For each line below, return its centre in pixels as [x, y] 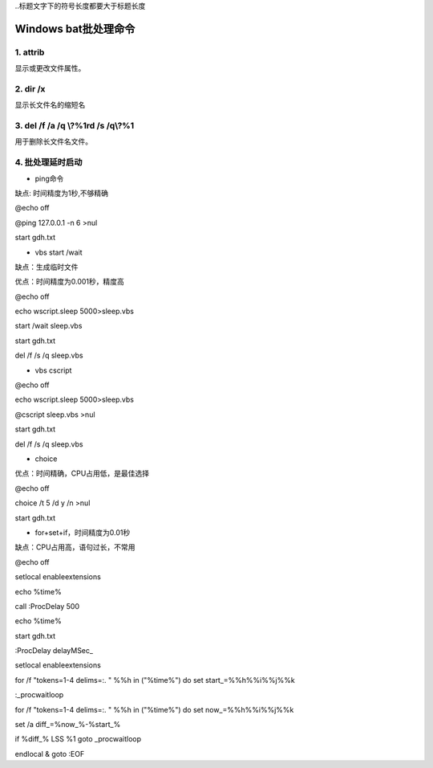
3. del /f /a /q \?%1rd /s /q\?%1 [75, 126]
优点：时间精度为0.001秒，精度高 [69, 282]
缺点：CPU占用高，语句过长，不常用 [75, 547]
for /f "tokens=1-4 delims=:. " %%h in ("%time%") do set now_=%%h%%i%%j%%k [154, 709]
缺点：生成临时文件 [47, 267]
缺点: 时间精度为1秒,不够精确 [61, 193]
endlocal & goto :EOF [50, 754]
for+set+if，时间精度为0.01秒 [83, 532]
